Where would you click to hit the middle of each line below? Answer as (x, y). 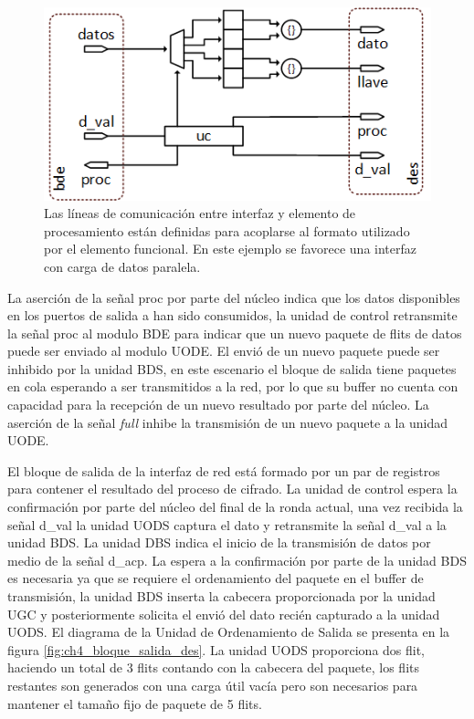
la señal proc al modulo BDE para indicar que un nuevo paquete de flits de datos (235, 333)
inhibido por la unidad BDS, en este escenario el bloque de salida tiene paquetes (232, 368)
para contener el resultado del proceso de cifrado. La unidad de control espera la (232, 489)
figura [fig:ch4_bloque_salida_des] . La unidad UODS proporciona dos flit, (216, 649)
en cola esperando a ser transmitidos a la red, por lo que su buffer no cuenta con (233, 386)
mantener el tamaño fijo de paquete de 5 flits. (135, 703)
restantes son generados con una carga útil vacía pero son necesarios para (213, 685)
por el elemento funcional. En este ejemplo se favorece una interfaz (230, 249)
